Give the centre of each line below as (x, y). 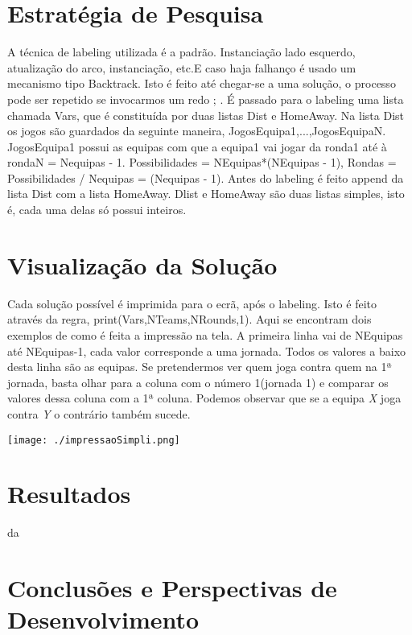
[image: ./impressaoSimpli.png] (94, 440)
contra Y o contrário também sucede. (99, 413)
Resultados (69, 494)
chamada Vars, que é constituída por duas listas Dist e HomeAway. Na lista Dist (206, 115)
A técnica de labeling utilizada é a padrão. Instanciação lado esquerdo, (181, 52)
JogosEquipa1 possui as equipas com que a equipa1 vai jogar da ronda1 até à (197, 146)
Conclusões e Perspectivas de (172, 588)
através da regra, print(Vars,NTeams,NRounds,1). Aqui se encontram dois (190, 319)
